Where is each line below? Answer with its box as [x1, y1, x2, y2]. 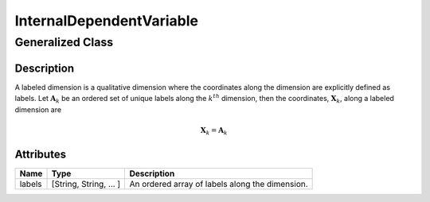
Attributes [14, 147, 67, 161]
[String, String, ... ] [51, 178, 121, 189]
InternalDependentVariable [14, 12, 199, 29]
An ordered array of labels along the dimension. [129, 178, 308, 189]
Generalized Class [14, 35, 114, 49]
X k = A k [200, 126, 228, 137]
